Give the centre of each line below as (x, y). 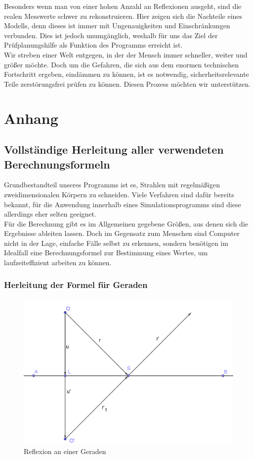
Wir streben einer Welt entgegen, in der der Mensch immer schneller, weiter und (126, 54)
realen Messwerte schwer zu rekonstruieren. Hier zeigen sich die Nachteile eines (123, 16)
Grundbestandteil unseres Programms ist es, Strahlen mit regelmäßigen (112, 185)
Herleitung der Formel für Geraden (76, 284)
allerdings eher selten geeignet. (50, 214)
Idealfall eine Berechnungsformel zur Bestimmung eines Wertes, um (106, 253)
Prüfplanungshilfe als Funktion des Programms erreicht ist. (93, 45)
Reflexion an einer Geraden (65, 451)
